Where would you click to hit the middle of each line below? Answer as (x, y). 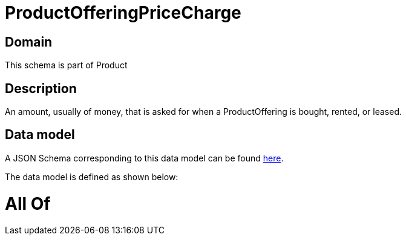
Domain (29, 42)
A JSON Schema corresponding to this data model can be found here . (144, 158)
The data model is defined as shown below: (92, 177)
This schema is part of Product (66, 65)
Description (41, 88)
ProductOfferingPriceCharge (123, 13)
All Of (28, 203)
